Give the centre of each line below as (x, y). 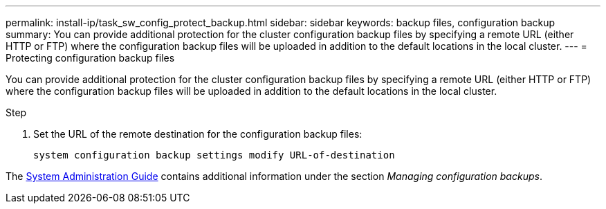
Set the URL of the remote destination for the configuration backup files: (198, 134)
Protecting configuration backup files (90, 58)
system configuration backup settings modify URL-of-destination (214, 155)
